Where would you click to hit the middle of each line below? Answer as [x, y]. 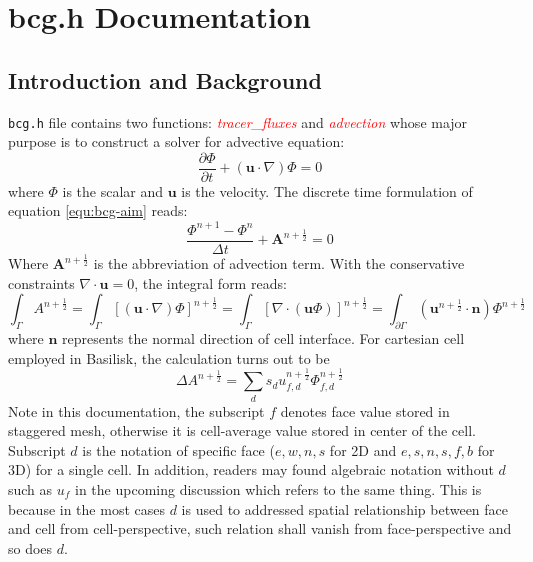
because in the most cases [86, 508]
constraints [41, 282]
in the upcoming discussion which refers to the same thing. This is [278, 488]
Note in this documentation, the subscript [136, 410]
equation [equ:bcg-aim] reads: [98, 210]
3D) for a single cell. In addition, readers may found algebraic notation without [251, 469]
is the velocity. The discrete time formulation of [327, 190]
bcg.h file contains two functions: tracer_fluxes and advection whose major [238, 121]
